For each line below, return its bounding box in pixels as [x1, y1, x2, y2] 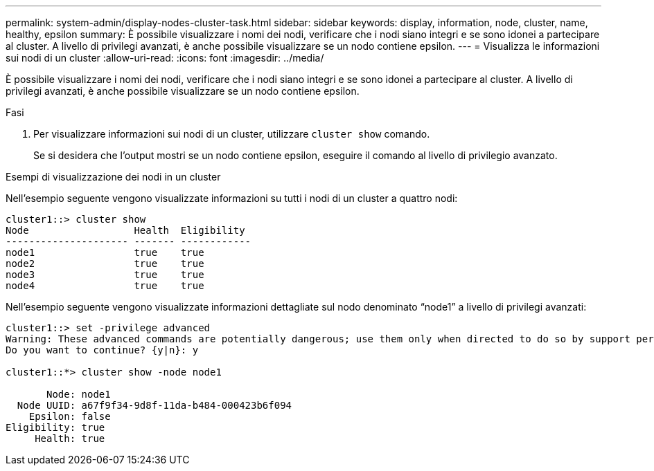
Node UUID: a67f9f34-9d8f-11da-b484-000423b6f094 [17, 400, 292, 411]
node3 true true [6, 269, 204, 280]
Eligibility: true [6, 422, 105, 433]
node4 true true [6, 280, 204, 291]
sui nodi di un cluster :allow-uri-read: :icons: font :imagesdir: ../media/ [6, 52, 324, 64]
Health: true [35, 433, 105, 444]
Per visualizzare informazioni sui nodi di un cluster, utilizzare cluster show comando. [33, 128, 430, 140]
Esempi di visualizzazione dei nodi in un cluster [6, 171, 221, 183]
